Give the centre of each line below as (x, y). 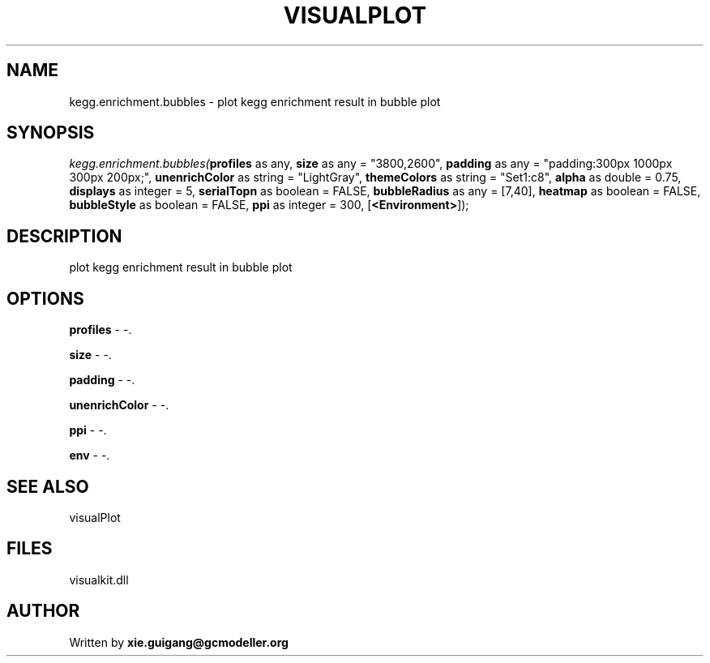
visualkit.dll (99, 580)
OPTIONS (45, 298)
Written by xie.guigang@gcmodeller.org (179, 642)
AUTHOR (43, 611)
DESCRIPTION (64, 236)
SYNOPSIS (51, 133)
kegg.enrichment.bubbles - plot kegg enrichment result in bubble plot (255, 101)
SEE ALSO (48, 486)
